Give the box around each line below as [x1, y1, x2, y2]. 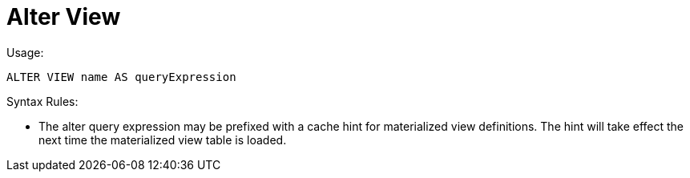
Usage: [6, 45, 44, 59]
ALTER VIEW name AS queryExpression [6, 70, 236, 83]
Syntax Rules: [6, 94, 79, 108]
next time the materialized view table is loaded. [38, 132, 287, 147]
